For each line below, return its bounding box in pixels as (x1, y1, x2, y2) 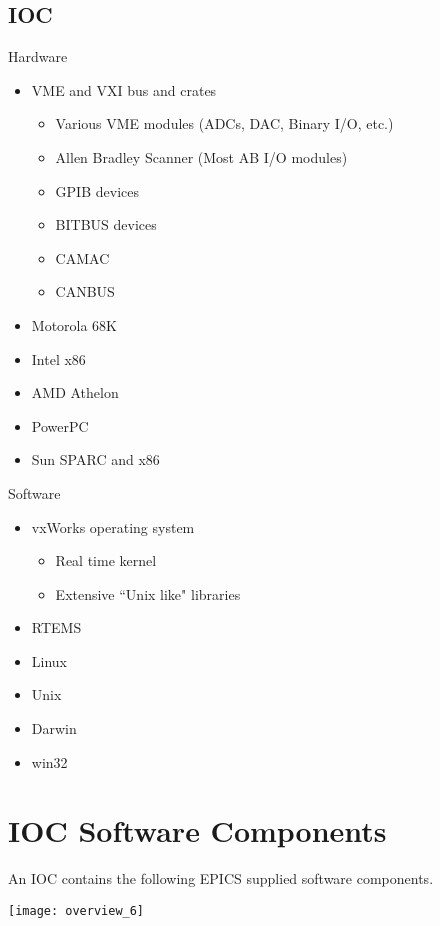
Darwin (31, 718, 77, 739)
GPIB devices (55, 180, 139, 201)
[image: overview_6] (8, 903, 145, 918)
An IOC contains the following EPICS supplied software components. (8, 868, 434, 889)
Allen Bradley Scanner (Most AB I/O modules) (55, 146, 348, 167)
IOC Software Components (8, 810, 387, 851)
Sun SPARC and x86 (31, 449, 160, 470)
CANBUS (55, 281, 115, 302)
